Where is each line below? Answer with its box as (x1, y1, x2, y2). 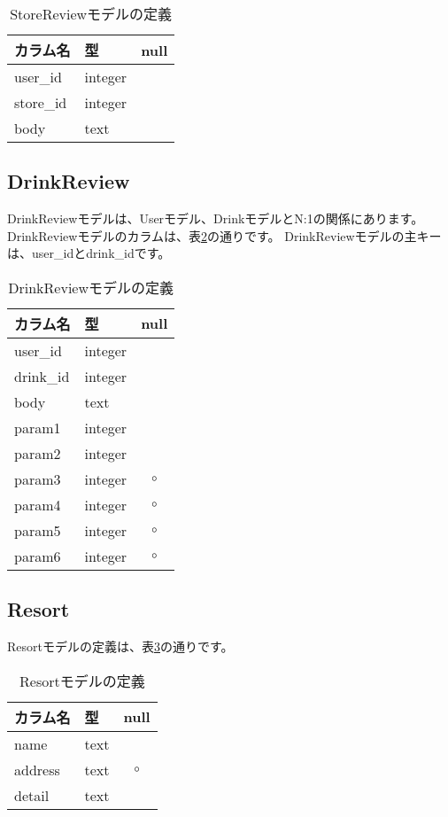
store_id (14, 92, 67, 113)
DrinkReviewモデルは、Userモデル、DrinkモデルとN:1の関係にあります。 (7, 209, 424, 228)
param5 (14, 519, 61, 541)
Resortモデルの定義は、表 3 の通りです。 (7, 637, 234, 656)
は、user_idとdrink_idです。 (7, 244, 171, 262)
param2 (14, 442, 61, 463)
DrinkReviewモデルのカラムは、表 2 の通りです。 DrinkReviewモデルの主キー (7, 226, 442, 245)
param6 (14, 545, 61, 566)
